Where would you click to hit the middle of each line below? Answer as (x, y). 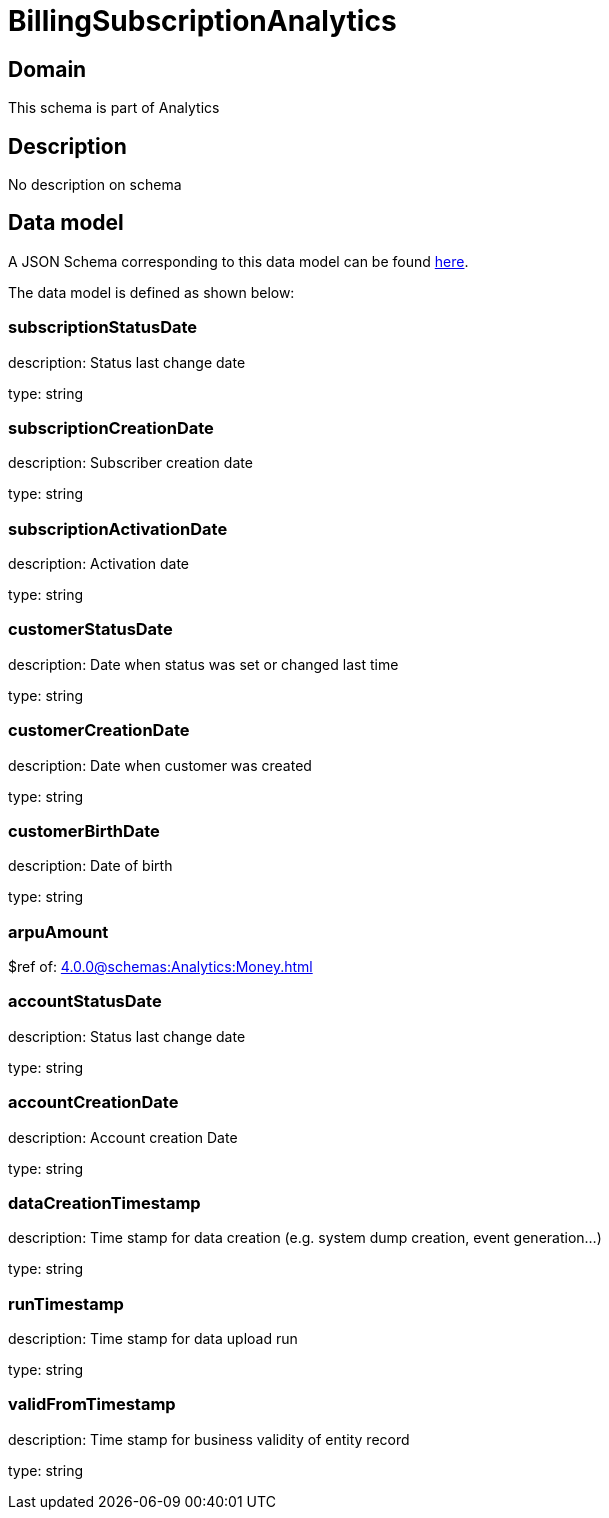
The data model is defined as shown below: (151, 292)
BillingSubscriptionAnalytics (202, 21)
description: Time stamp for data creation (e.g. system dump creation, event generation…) (305, 1238)
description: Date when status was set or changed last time (203, 664)
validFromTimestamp (92, 1404)
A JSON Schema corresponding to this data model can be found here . (238, 261)
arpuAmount (58, 931)
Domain (47, 69)
